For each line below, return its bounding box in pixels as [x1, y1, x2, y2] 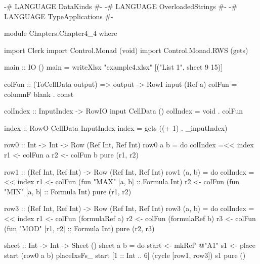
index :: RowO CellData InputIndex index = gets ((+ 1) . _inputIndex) [4, 122, 228, 133]
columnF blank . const [4, 88, 74, 99]
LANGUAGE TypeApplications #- [4, 11, 113, 21]
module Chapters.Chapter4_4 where [4, 28, 117, 38]
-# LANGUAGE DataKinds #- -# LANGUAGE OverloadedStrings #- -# [4, 1, 237, 11]
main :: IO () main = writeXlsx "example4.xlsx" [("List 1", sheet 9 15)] [4, 62, 223, 72]
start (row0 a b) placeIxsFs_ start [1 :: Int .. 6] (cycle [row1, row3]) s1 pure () [4, 249, 246, 260]
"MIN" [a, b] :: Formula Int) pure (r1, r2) [4, 186, 132, 196]
